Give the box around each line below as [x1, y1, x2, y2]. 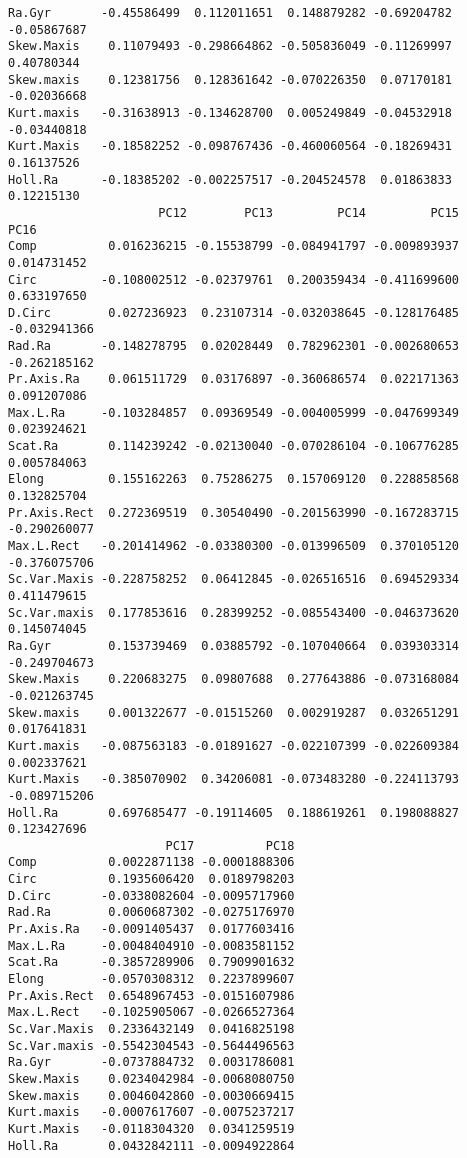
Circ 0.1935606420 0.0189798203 [8, 872, 295, 887]
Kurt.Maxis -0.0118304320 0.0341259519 [8, 1121, 295, 1136]
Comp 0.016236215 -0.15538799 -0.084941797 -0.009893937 [8, 239, 460, 254]
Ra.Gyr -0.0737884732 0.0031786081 [8, 1055, 295, 1070]
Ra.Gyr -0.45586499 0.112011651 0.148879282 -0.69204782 [8, 6, 452, 20]
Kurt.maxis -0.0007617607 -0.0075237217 [8, 1105, 295, 1120]
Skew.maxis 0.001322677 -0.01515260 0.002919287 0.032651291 [8, 705, 460, 720]
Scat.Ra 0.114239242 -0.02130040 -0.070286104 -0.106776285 [8, 439, 460, 454]
